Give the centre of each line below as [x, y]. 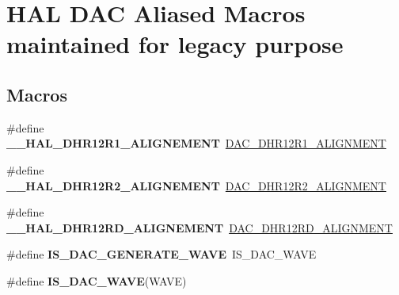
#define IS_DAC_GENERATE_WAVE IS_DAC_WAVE [161, 254]
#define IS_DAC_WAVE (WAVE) [97, 280]
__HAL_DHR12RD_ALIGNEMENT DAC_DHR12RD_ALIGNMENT [199, 227]
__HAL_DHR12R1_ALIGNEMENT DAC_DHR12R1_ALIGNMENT [196, 143]
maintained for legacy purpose [175, 44]
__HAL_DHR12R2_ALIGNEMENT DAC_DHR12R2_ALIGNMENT [196, 185]
